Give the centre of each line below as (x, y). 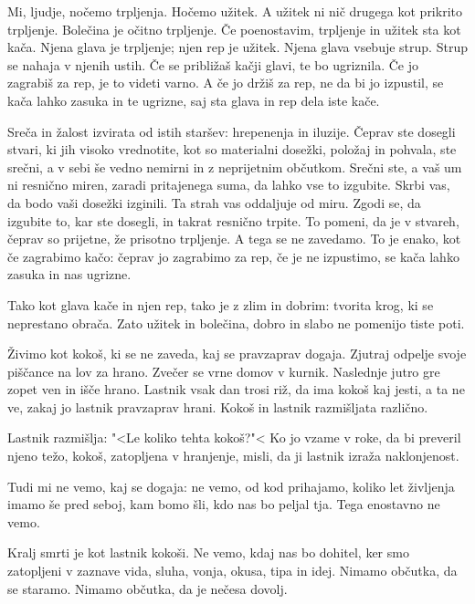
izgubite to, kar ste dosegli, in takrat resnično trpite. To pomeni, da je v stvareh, (233, 220)
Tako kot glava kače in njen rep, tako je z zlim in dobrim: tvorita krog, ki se (221, 304)
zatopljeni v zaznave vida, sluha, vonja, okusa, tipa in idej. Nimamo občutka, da (232, 571)
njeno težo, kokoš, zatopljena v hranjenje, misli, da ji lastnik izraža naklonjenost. (233, 456)
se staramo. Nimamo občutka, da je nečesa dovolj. (148, 588)
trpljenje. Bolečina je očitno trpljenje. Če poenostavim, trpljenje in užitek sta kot (234, 29)
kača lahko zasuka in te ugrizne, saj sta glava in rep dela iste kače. (194, 100)
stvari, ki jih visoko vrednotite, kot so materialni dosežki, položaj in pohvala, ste (232, 149)
